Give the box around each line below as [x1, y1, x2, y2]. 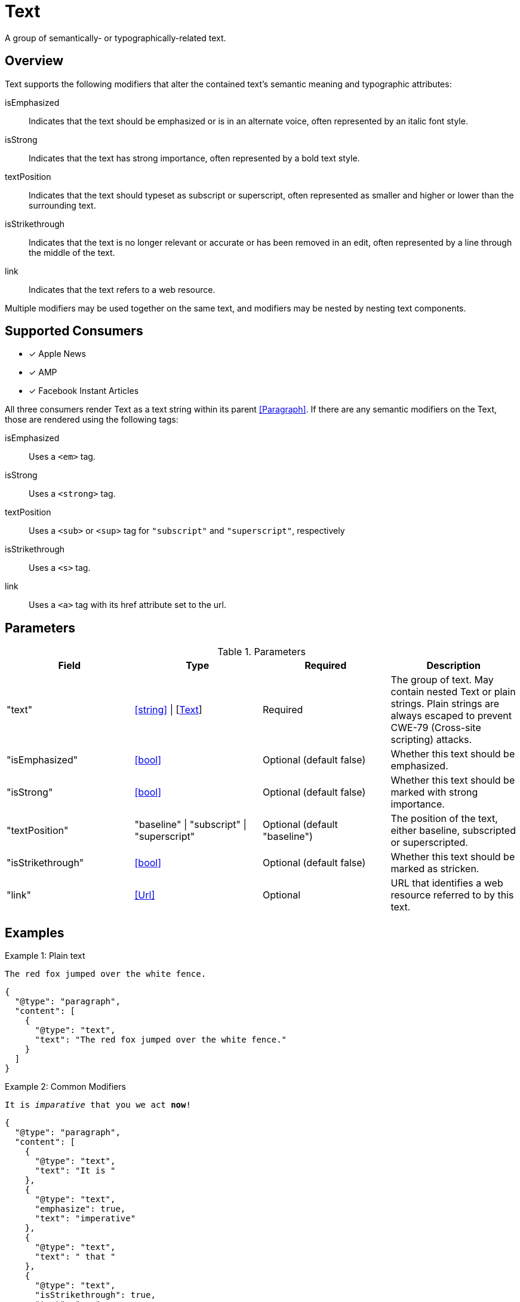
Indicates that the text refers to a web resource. [29, 284, 216, 295]
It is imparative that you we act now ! [5, 1100, 191, 1110]
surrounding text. [29, 200, 96, 210]
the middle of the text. [29, 247, 115, 258]
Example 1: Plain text [5, 950, 85, 961]
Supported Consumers [5, 323, 143, 339]
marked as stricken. [390, 863, 479, 875]
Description [426, 659, 481, 672]
